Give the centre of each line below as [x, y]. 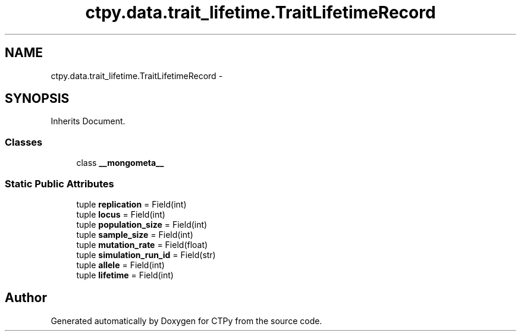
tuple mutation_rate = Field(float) [142, 244]
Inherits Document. [88, 121]
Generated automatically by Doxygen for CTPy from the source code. [186, 321]
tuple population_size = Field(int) [142, 224]
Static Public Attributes [59, 183]
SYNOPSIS [37, 99]
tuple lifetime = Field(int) [125, 275]
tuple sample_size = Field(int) [135, 234]
